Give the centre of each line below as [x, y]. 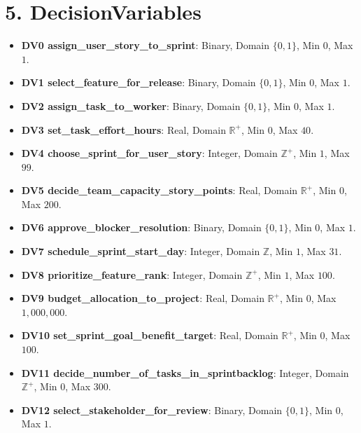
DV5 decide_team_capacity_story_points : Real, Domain [160, 190]
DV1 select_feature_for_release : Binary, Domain [139, 82]
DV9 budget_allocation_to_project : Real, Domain [143, 298]
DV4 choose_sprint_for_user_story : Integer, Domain [149, 153]
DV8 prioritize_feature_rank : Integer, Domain [132, 274]
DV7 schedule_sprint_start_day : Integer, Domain [141, 251]
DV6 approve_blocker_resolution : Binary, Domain [141, 227]
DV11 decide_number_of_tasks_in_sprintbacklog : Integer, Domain [185, 372]
